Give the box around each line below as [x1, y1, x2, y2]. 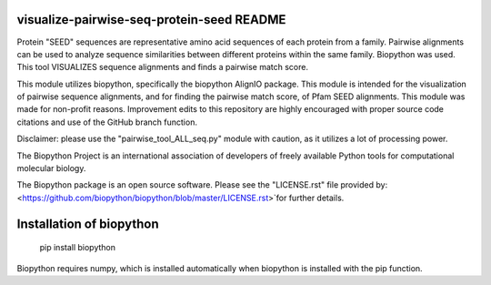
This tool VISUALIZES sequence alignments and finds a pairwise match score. [16, 62, 309, 73]
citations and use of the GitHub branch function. [16, 117, 197, 127]
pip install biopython [39, 242, 116, 253]
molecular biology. [16, 163, 86, 174]
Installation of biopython [16, 216, 159, 231]
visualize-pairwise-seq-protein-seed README [16, 12, 286, 27]
